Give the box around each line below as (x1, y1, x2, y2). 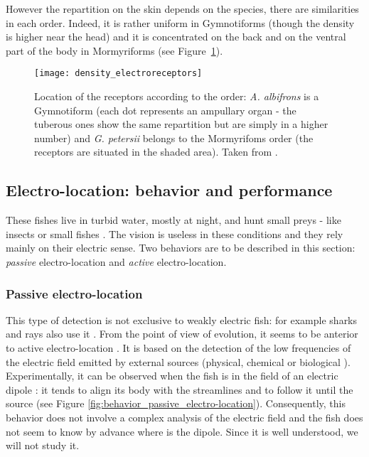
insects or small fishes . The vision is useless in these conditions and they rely (6, 226, 343, 241)
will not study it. (6, 438, 80, 453)
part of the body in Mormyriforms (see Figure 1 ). (6, 43, 223, 58)
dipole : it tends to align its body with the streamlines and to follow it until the (6, 382, 353, 397)
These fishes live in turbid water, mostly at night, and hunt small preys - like (6, 213, 341, 227)
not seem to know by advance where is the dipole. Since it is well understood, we (6, 424, 358, 439)
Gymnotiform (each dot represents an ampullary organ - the (34, 102, 296, 117)
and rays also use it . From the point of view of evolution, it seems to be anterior (6, 326, 358, 341)
